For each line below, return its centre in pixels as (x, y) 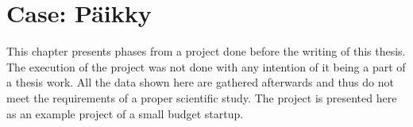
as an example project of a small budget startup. (125, 113)
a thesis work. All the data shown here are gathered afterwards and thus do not (200, 82)
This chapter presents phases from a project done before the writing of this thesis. (206, 51)
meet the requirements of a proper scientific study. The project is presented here (202, 97)
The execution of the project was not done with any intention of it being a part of (206, 66)
